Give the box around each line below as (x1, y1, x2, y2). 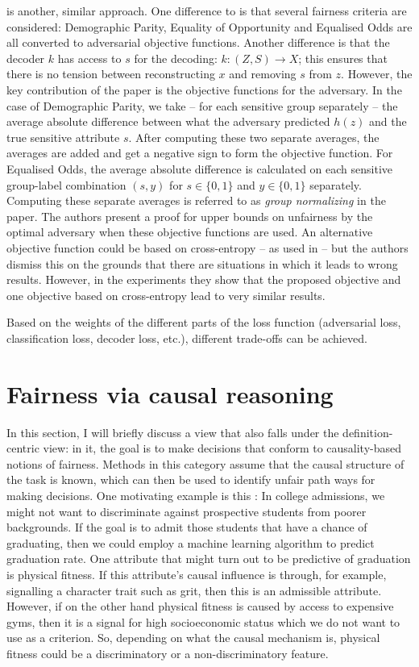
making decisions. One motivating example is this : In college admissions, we (6, 486, 385, 503)
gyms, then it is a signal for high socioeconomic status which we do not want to (6, 613, 400, 630)
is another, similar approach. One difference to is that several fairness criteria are (6, 2, 407, 19)
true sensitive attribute (6, 128, 120, 145)
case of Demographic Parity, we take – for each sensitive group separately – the (6, 97, 398, 114)
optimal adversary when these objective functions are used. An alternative (6, 223, 373, 240)
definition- (342, 423, 393, 440)
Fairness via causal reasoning (6, 377, 334, 410)
